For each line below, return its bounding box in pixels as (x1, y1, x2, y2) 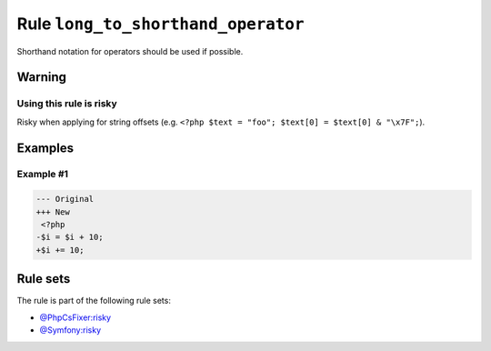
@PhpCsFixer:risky (39, 312, 112, 323)
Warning (16, 69, 67, 85)
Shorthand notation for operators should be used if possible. (16, 45, 244, 56)
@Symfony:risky (39, 325, 102, 336)
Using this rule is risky (16, 97, 117, 110)
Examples (16, 140, 75, 155)
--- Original (35, 194, 95, 205)
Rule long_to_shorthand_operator (16, 14, 305, 34)
